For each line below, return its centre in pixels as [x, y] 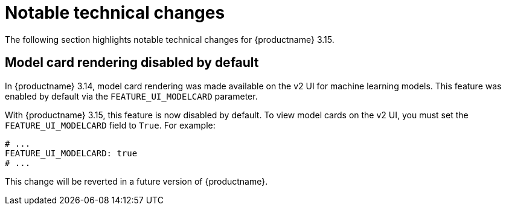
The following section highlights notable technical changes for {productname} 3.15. [170, 39]
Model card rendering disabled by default [132, 63]
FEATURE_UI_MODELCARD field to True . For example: [110, 125]
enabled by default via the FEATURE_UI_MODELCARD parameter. [131, 96]
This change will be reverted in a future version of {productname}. [136, 181]
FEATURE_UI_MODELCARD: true [71, 153]
